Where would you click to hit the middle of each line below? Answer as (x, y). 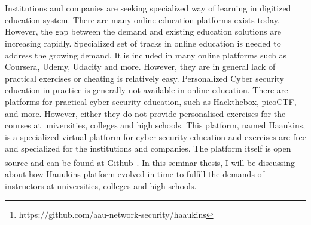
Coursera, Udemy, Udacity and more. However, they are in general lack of (140, 67)
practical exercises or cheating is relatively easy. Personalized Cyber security (144, 78)
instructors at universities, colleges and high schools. (101, 185)
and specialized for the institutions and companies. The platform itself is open (148, 148)
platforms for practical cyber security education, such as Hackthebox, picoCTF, (151, 101)
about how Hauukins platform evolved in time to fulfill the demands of (135, 174)
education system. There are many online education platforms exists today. (142, 19)
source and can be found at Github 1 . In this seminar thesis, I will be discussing (150, 161)
